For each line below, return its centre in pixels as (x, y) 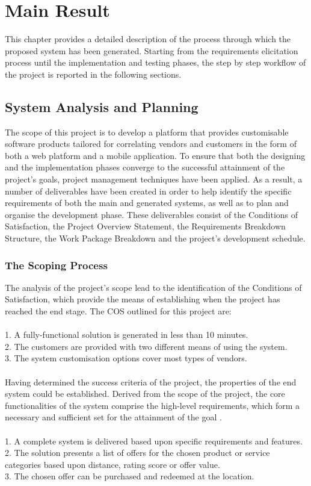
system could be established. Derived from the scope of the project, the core (145, 394)
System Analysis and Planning (102, 106)
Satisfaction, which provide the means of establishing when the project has (143, 299)
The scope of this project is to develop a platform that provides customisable (147, 132)
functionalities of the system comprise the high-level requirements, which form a (152, 405)
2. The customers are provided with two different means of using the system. (146, 346)
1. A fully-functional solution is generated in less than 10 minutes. (127, 335)
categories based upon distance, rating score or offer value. (112, 464)
